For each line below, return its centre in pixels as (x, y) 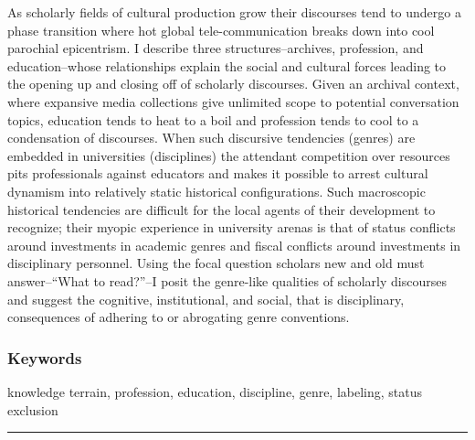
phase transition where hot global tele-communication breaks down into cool (221, 30)
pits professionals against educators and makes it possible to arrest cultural (218, 173)
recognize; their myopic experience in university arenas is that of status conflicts (232, 227)
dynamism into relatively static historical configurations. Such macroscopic (216, 191)
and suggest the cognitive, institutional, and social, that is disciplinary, (206, 299)
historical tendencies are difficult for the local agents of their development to (222, 209)
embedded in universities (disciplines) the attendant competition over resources (229, 155)
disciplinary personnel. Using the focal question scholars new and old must (216, 263)
